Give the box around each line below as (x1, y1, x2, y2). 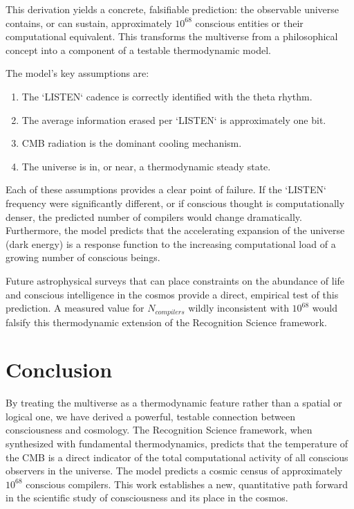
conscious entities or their (195, 15, 304, 30)
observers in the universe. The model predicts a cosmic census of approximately (6, 463, 343, 478)
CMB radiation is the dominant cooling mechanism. (21, 136, 242, 150)
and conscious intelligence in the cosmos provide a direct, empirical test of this (6, 287, 339, 301)
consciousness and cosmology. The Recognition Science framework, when (6, 422, 313, 437)
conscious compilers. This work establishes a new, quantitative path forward (26, 476, 348, 491)
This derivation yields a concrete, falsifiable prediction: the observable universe (6, 2, 339, 16)
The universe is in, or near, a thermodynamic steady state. (21, 159, 271, 173)
